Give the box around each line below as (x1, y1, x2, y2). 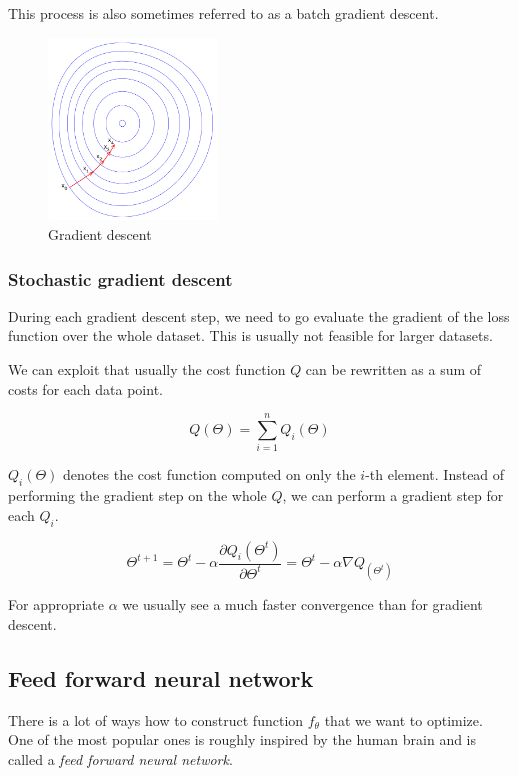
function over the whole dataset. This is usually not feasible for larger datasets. (8, 325, 493, 346)
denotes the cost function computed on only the (63, 464, 356, 485)
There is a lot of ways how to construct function (8, 709, 304, 730)
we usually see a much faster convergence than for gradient (122, 594, 483, 615)
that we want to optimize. (324, 709, 483, 730)
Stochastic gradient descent (8, 266, 233, 291)
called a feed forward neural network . (8, 748, 233, 769)
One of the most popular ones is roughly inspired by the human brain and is (8, 729, 477, 750)
